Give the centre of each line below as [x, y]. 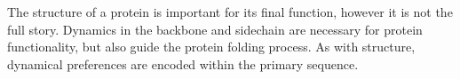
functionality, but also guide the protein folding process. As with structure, [211, 47]
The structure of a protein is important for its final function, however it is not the [230, 12]
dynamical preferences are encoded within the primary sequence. [183, 63]
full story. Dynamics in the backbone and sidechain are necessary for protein [215, 29]
